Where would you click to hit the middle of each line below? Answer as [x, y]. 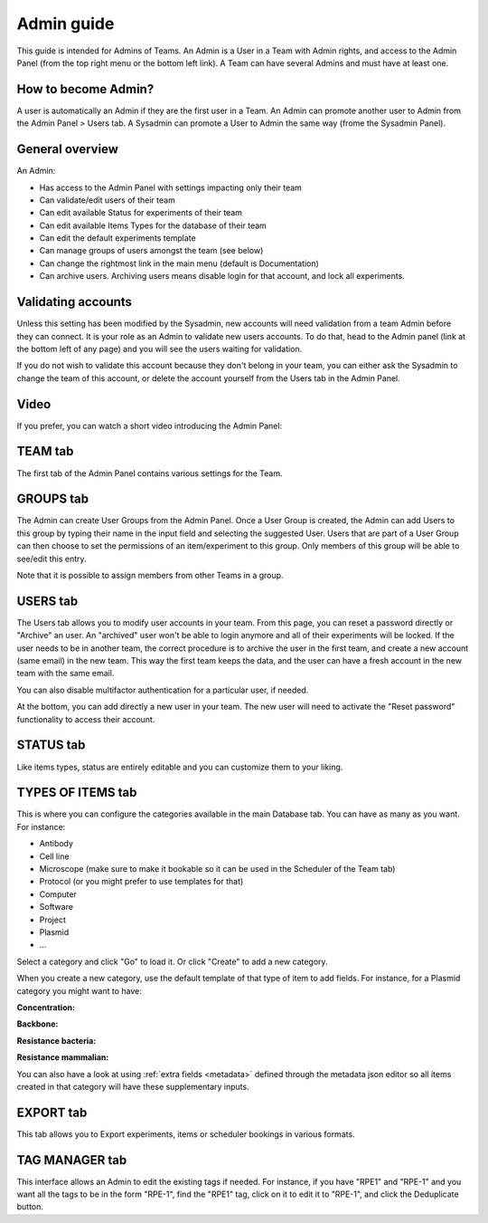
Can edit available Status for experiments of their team [141, 213]
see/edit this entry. [52, 559]
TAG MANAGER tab [72, 1160]
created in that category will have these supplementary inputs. [133, 1086]
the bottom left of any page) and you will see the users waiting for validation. [160, 349]
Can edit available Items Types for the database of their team [153, 225]
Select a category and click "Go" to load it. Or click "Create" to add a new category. [173, 961]
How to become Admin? [85, 89]
